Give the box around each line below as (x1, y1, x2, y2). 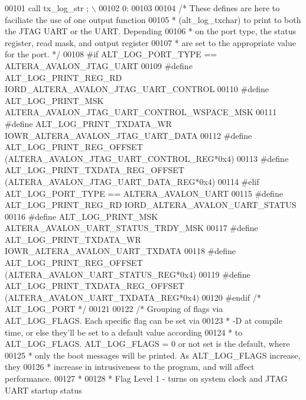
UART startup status (5, 383, 82, 396)
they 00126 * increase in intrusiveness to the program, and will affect (5, 360, 255, 373)
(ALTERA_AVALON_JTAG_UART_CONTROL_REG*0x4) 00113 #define (5, 152, 289, 164)
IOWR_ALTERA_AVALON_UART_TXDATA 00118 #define (5, 245, 236, 257)
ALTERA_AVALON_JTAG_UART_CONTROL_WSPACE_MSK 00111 (5, 106, 277, 118)
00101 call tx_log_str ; (5, 2, 89, 14)
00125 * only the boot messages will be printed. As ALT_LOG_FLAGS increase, (5, 349, 301, 361)
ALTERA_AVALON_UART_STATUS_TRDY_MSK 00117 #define (5, 222, 258, 234)
